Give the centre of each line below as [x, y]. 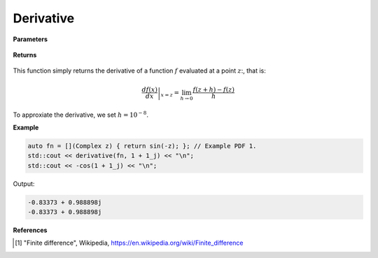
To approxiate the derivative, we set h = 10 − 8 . [81, 114]
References [30, 230]
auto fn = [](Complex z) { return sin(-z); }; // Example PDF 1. [142, 146]
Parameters [30, 39]
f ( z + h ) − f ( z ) [213, 90]
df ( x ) [149, 90]
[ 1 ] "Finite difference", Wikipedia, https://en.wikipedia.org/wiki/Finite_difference [129, 243]
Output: [24, 184]
